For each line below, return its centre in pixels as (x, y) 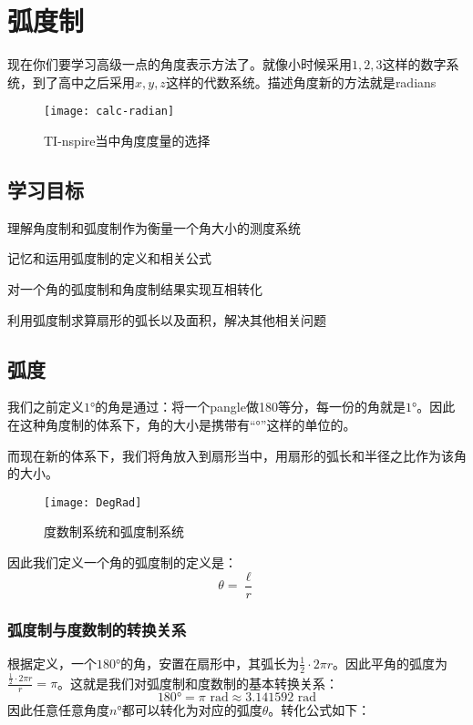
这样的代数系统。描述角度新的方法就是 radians (301, 82)
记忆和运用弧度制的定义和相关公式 (109, 258)
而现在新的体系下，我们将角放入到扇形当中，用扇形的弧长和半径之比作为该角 (237, 455)
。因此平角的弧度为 (391, 663)
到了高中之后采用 (83, 82)
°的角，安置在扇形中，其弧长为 (208, 663)
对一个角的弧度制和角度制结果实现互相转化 (135, 288)
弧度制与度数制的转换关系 (97, 629)
